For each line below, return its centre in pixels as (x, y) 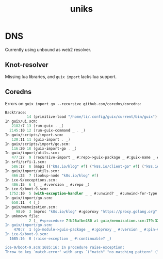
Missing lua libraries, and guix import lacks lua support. (61, 77)
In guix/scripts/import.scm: (34, 135)
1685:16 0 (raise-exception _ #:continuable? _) (60, 239)
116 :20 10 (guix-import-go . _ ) (44, 148)
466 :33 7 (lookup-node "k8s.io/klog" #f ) (55, 176)
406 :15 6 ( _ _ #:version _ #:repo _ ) (51, 185)
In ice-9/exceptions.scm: (31, 180)
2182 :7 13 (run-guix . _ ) (38, 126)
